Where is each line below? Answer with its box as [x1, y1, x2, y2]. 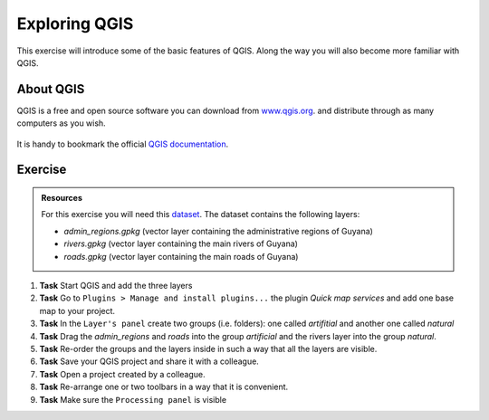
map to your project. [39, 305, 116, 316]
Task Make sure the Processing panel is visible [39, 394, 226, 405]
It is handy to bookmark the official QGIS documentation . [16, 138, 229, 149]
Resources [41, 193, 83, 204]
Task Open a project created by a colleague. [39, 368, 206, 379]
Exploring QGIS [16, 14, 134, 33]
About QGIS [16, 81, 85, 97]
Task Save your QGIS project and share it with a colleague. [39, 356, 260, 367]
